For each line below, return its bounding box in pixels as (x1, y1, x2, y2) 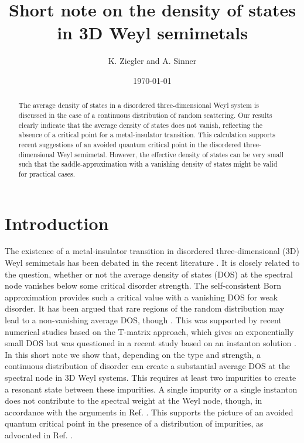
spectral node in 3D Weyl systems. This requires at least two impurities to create (5, 371, 296, 384)
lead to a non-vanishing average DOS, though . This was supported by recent (5, 314, 282, 326)
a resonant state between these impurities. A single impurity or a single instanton (5, 383, 298, 395)
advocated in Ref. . (5, 428, 73, 441)
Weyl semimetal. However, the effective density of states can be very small (57, 149, 284, 159)
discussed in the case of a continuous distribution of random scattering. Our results (18, 110, 272, 120)
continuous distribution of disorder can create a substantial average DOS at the (5, 360, 290, 372)
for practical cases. (18, 168, 76, 178)
